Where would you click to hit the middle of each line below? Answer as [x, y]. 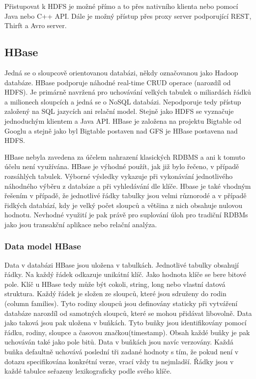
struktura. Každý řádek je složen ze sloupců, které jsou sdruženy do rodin [115, 293]
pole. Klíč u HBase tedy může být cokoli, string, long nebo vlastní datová [115, 284]
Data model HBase [43, 246]
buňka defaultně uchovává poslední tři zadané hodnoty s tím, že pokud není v [122, 352]
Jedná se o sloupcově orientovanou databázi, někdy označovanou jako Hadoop [121, 72]
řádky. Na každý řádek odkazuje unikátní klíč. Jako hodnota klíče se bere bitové [125, 274]
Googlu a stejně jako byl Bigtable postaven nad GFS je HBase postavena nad [121, 130]
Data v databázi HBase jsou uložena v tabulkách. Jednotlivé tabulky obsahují [122, 264]
